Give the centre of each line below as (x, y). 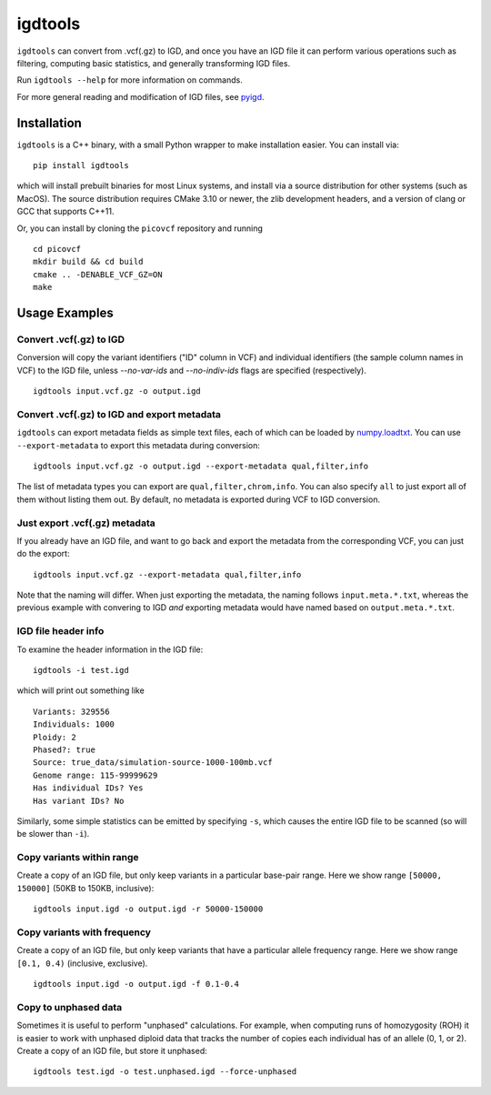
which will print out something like (80, 690)
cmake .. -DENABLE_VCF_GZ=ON (98, 274)
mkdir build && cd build (88, 262)
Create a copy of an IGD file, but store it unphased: (112, 1051)
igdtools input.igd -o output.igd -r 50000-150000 (148, 909)
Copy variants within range (78, 858)
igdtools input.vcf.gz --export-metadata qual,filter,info (167, 574)
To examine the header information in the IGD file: (110, 649)
